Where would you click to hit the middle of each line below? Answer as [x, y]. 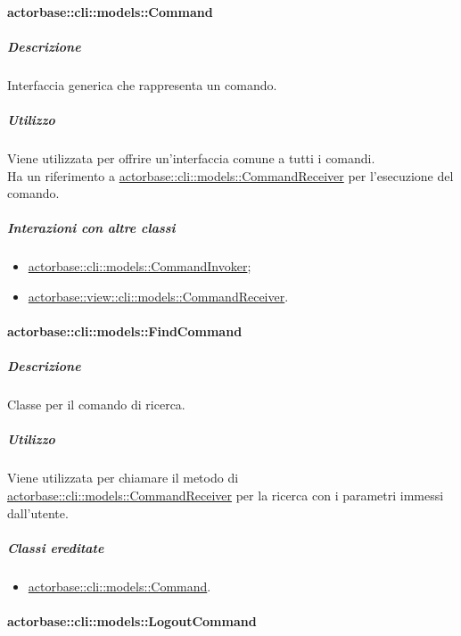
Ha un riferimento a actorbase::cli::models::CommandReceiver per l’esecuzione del [230, 175]
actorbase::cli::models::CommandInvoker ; [140, 266]
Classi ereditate [56, 547]
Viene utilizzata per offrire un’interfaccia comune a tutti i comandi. [191, 157]
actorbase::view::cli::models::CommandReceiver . [158, 296]
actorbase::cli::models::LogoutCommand [132, 620]
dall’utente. [38, 512]
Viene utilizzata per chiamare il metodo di [123, 478]
